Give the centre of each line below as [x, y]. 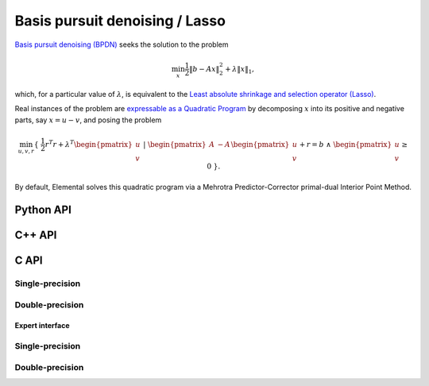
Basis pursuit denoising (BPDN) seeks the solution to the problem [122, 44]
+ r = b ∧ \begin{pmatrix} [346, 144]
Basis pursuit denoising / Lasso [120, 21]
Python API [43, 210]
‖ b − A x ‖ [205, 69]
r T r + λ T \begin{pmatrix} [89, 144]
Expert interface [43, 326]
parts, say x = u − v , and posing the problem [88, 120]
